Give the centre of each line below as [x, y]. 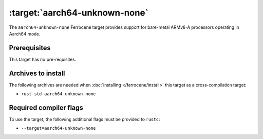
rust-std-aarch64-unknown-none [58, 94]
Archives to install [37, 73]
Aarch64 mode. [25, 34]
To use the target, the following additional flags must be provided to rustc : [85, 120]
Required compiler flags [46, 108]
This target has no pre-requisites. [43, 59]
